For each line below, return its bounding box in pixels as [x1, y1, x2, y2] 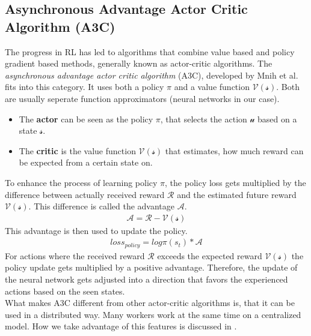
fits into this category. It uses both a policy [5, 80, 164, 93]
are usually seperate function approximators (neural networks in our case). [5, 92, 280, 104]
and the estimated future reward [177, 188, 297, 200]
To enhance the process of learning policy [5, 176, 158, 188]
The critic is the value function [19, 144, 136, 157]
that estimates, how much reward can [165, 144, 304, 157]
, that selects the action [160, 112, 247, 125]
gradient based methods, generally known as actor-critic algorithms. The [5, 57, 273, 70]
